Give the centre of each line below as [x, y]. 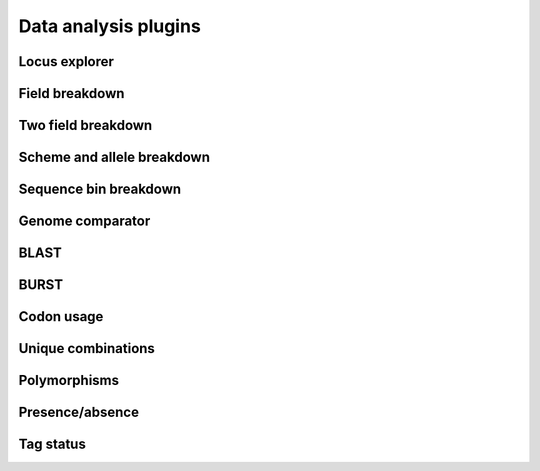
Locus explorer [66, 61]
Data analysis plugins [110, 26]
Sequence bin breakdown [100, 189]
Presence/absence [79, 412]
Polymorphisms [69, 380]
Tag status [52, 444]
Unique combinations [86, 348]
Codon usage [61, 316]
